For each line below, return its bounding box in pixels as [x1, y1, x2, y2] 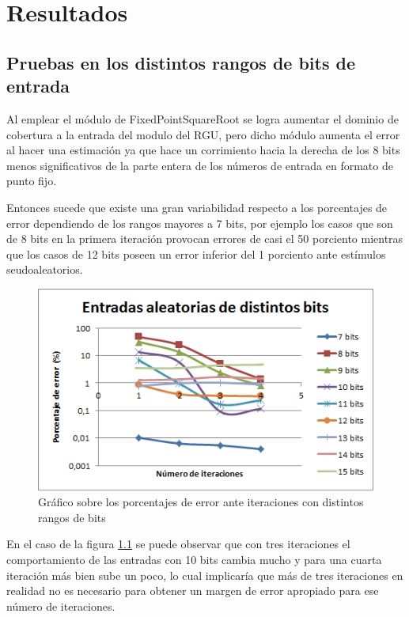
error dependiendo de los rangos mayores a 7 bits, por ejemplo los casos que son [6, 214, 393, 231]
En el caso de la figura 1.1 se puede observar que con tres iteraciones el [6, 536, 350, 552]
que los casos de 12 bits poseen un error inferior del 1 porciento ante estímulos [6, 245, 386, 262]
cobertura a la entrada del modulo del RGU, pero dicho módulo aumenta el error [6, 126, 400, 142]
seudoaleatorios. [6, 261, 83, 278]
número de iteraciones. [6, 597, 116, 614]
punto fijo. [6, 172, 57, 189]
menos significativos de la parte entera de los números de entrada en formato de [6, 157, 393, 173]
